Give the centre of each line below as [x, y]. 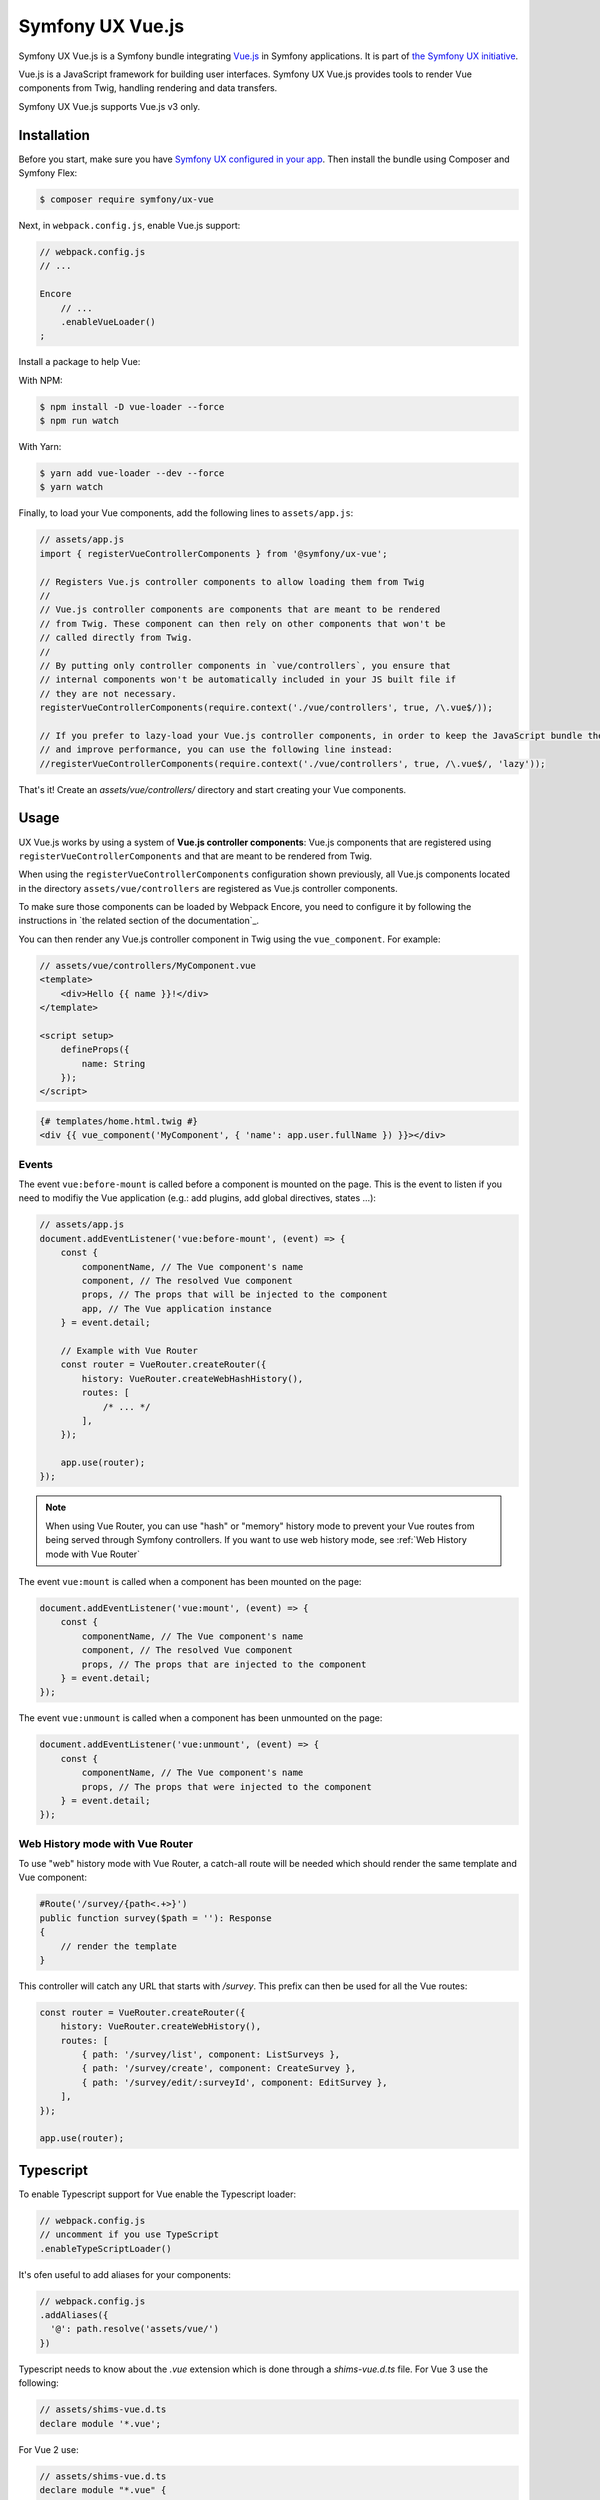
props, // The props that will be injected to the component [234, 1294]
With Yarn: [40, 447]
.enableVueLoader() [108, 321]
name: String [113, 1063]
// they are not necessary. [108, 693]
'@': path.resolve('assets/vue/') [135, 2329]
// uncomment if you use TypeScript [129, 2234]
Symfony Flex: [48, 173]
